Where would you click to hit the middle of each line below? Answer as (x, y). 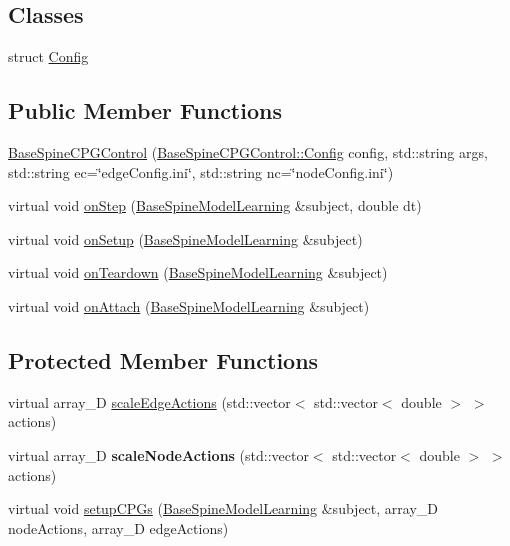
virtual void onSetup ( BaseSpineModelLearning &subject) (185, 238)
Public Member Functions (145, 110)
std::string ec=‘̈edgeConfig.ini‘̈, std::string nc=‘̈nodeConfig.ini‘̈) (201, 171)
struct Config (48, 56)
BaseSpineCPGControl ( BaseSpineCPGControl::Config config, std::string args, (248, 152)
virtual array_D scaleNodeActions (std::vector (158, 454)
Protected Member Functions (163, 359)
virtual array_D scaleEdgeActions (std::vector (149, 401)
